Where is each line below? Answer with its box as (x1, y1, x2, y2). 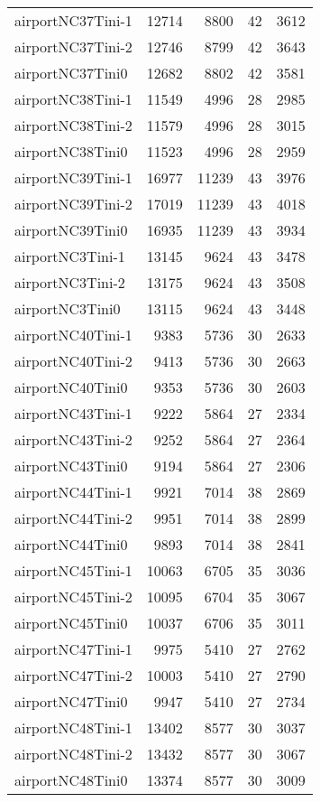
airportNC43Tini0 (14, 455, 128, 476)
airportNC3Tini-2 (14, 272, 125, 293)
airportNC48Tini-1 (14, 717, 133, 738)
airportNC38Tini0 (14, 141, 128, 162)
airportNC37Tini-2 (14, 36, 133, 57)
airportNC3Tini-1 (14, 246, 125, 266)
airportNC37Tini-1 (14, 10, 133, 31)
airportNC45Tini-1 (14, 560, 133, 581)
